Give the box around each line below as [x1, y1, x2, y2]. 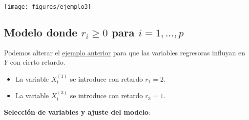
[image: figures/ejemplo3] [4, 3, 91, 10]
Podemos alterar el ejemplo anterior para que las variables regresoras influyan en [4, 47, 246, 57]
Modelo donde [4, 25, 78, 40]
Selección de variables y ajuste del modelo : [4, 106, 151, 117]
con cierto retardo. [10, 57, 65, 67]
